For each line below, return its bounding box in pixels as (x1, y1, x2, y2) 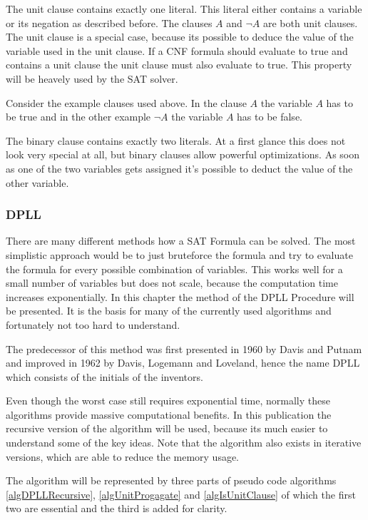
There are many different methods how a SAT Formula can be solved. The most (6, 233, 356, 248)
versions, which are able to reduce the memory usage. (6, 449, 240, 464)
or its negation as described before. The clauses (6, 15, 213, 30)
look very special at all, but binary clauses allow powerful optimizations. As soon (6, 147, 360, 162)
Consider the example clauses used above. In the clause (6, 95, 247, 110)
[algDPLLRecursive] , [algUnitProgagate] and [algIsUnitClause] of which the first (6, 486, 356, 501)
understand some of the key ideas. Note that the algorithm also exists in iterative (6, 435, 362, 450)
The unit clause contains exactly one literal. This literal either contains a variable (6, 1, 362, 16)
